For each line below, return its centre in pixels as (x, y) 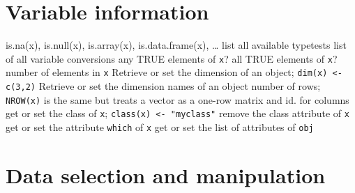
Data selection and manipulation (166, 175)
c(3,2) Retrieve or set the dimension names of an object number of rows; (163, 86)
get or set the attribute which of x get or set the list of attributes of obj (160, 127)
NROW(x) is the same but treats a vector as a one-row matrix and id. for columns (177, 99)
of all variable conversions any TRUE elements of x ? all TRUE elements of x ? (172, 58)
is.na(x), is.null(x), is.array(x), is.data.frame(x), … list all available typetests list (176, 45)
